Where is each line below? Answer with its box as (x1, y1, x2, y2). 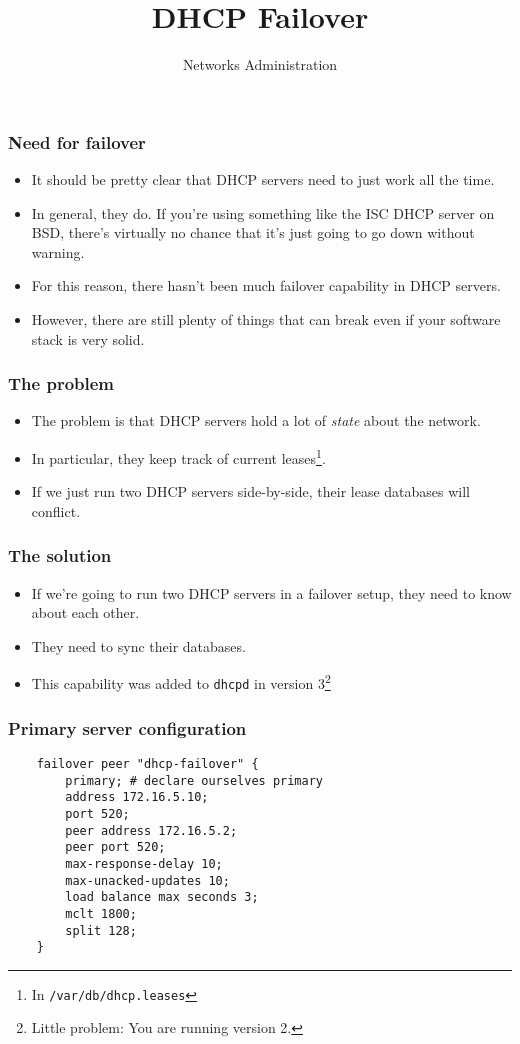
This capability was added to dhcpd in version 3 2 (31, 670, 331, 694)
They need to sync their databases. (31, 635, 246, 656)
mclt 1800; (65, 906, 137, 921)
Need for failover (8, 129, 146, 154)
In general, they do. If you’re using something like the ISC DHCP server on (31, 202, 495, 223)
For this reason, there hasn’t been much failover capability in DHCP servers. (31, 275, 501, 296)
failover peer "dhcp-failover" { (36, 756, 259, 771)
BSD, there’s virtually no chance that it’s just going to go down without (31, 222, 475, 243)
